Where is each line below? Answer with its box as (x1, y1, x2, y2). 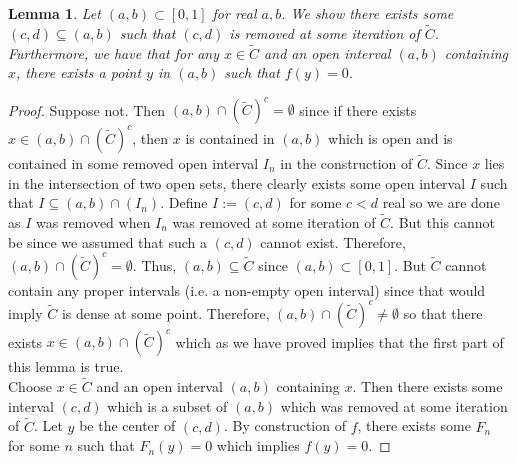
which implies (216, 435, 300, 456)
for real (212, 3, 257, 23)
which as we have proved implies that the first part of (175, 331, 504, 352)
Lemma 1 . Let (8, 3, 101, 23)
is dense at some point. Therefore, (61, 302, 270, 323)
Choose (8, 376, 53, 397)
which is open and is (328, 127, 453, 148)
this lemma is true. (8, 356, 124, 377)
